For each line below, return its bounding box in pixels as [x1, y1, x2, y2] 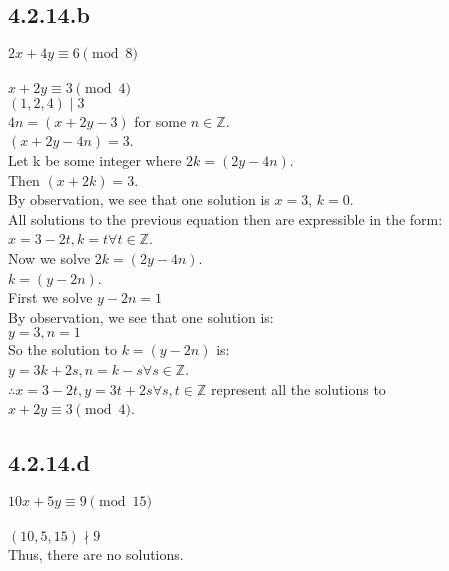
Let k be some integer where [8, 149, 182, 170]
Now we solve [8, 247, 91, 268]
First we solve [8, 287, 93, 308]
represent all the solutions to [210, 378, 386, 399]
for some [134, 110, 187, 131]
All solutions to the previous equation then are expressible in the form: [8, 208, 443, 229]
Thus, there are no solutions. [8, 543, 184, 564]
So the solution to [8, 339, 117, 360]
